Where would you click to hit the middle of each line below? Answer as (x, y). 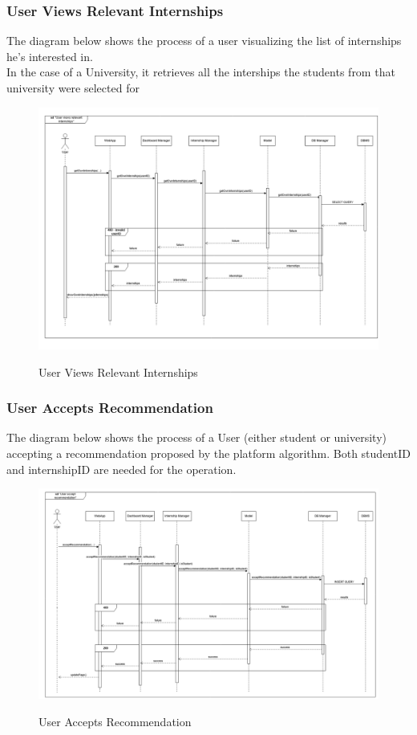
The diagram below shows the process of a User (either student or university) (197, 437)
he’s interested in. (50, 56)
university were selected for (73, 88)
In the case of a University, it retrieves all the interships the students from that (201, 72)
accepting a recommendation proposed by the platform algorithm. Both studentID (208, 453)
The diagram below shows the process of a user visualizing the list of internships (204, 41)
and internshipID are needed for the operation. (121, 469)
